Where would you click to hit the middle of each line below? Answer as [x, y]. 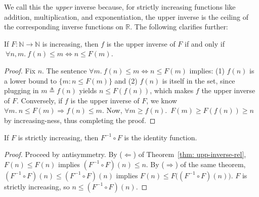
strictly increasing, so [37, 186]
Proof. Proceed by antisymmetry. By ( [63, 154]
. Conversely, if [39, 100]
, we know [162, 100]
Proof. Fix [20, 70]
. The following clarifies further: [179, 27]
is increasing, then [70, 43]
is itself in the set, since [199, 80]
